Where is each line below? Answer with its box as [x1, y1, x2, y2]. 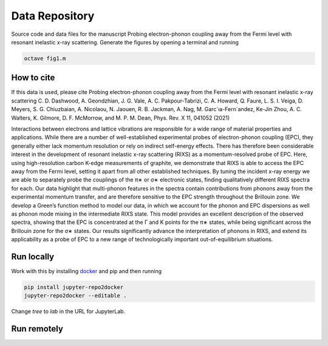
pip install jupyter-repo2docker [24, 283, 124, 291]
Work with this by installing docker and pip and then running [11, 267, 162, 274]
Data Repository [11, 9, 95, 22]
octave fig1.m [24, 55, 66, 62]
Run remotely [11, 324, 64, 334]
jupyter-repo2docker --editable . [24, 292, 127, 299]
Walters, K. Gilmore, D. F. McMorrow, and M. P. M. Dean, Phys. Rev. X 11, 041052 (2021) [11, 114, 230, 121]
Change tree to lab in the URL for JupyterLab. [11, 308, 126, 315]
